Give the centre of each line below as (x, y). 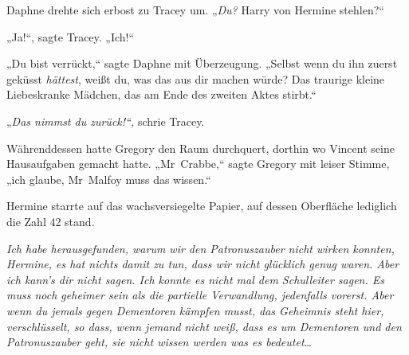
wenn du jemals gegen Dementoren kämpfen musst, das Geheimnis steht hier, (195, 310)
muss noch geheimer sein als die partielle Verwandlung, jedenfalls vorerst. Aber (200, 295)
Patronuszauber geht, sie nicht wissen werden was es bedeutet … (159, 342)
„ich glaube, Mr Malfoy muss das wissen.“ (109, 179)
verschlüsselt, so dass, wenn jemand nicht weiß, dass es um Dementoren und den (204, 326)
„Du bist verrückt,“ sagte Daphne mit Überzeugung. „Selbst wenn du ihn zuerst (202, 63)
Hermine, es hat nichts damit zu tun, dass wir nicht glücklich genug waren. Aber (203, 264)
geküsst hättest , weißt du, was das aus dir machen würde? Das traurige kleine (196, 78)
